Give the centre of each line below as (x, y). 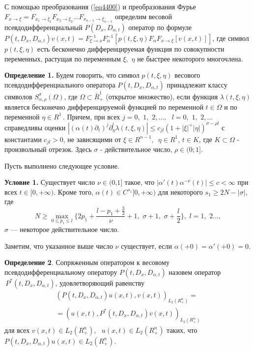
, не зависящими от (92, 139)
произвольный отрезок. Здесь (48, 149)
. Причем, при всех (91, 116)
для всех (17, 330)
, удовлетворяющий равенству (100, 282)
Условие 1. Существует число (50, 182)
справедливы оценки (35, 127)
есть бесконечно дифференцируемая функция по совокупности (131, 49)
